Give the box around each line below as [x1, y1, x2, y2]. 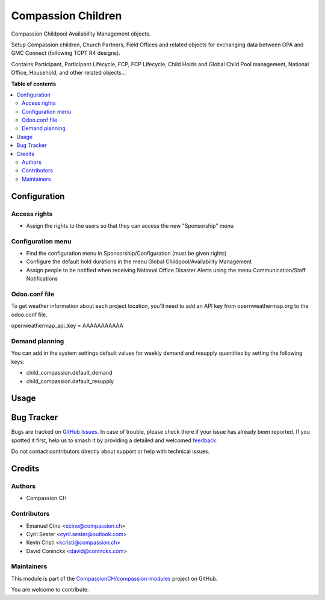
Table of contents [11, 80, 57, 87]
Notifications [26, 275, 58, 283]
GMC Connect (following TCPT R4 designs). [11, 49, 120, 57]
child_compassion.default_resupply [26, 377, 114, 385]
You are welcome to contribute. [11, 586, 89, 593]
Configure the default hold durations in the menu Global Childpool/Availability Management [26, 258, 252, 265]
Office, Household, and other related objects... [11, 69, 126, 77]
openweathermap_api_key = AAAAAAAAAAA [11, 322, 123, 330]
